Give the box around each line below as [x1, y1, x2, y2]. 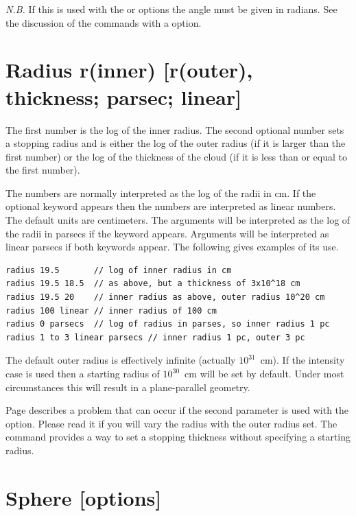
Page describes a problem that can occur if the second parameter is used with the [5, 403, 349, 417]
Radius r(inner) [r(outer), [5, 56, 253, 84]
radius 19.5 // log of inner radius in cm [5, 265, 232, 275]
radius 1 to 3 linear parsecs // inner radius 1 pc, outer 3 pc [5, 332, 305, 342]
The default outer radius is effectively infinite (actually [5, 353, 236, 367]
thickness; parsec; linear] [5, 82, 242, 110]
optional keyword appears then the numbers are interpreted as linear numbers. [5, 199, 336, 213]
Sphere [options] [5, 483, 162, 511]
